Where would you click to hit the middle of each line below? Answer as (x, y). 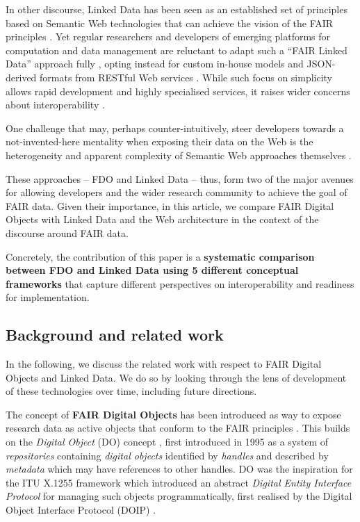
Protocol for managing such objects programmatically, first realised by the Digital (179, 496)
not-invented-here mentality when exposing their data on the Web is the (159, 141)
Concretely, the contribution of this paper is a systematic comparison (160, 256)
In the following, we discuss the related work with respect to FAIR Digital (164, 364)
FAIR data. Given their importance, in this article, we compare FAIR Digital (170, 205)
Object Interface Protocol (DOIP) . (81, 510)
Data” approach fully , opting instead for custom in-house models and (155, 64)
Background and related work (115, 335)
